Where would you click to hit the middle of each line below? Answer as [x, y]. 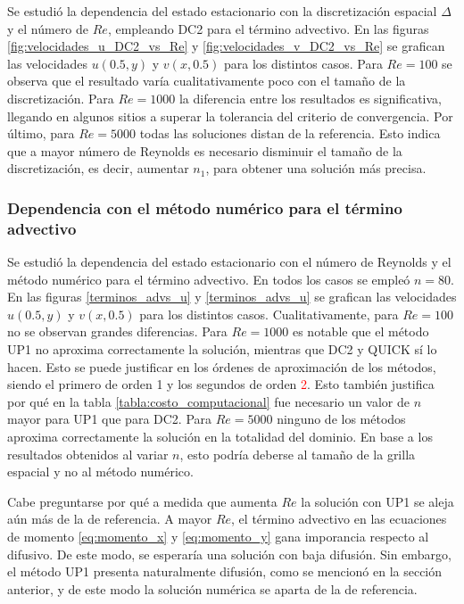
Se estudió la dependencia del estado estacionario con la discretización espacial [222, 11]
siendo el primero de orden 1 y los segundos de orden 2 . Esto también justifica [221, 384]
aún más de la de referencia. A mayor [110, 519]
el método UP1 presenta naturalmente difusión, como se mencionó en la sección [225, 571]
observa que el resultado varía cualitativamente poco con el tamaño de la [207, 81]
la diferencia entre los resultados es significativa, [310, 98]
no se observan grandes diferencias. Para [117, 331]
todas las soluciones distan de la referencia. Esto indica [290, 133]
